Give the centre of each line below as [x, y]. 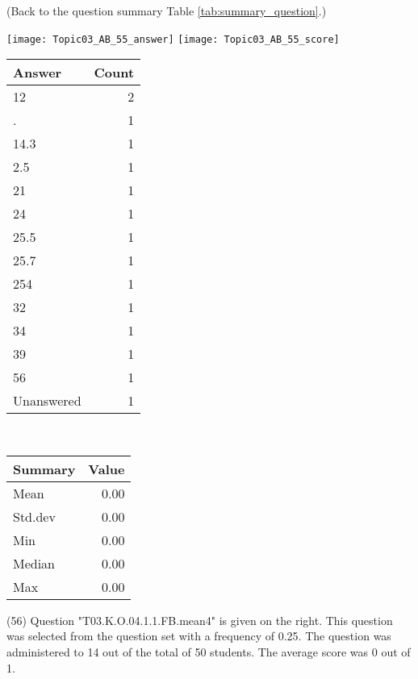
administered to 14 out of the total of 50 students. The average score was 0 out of [209, 652]
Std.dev [34, 516]
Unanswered [47, 401]
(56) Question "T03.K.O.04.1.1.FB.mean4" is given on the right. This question [200, 620]
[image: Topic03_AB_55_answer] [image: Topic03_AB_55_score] [173, 39]
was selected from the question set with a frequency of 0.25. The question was [199, 636]
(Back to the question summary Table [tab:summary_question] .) [167, 10]
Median [34, 563]
